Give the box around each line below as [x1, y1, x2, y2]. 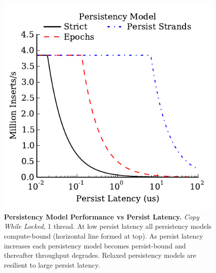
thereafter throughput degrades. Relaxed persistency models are [4, 250, 196, 260]
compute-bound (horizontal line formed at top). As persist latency [4, 230, 203, 241]
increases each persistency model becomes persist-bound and [4, 240, 186, 250]
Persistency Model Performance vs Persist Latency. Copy [4, 211, 199, 221]
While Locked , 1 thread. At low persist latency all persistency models [4, 221, 212, 231]
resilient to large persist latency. [4, 259, 100, 270]
